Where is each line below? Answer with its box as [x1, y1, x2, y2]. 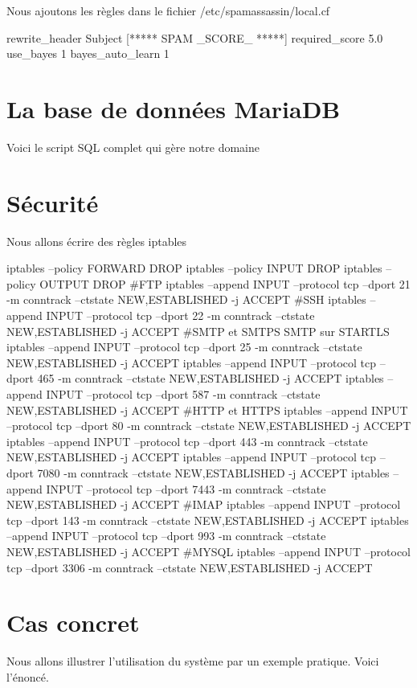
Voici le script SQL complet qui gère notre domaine [6, 138, 260, 155]
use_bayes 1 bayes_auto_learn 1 [6, 45, 170, 62]
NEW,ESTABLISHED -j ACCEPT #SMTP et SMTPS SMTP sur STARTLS [6, 322, 390, 339]
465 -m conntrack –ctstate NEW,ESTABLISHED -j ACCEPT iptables [37, 370, 384, 387]
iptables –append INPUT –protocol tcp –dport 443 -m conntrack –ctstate [6, 432, 368, 449]
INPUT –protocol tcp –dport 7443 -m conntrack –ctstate [46, 480, 326, 497]
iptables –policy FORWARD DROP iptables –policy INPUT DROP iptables [6, 260, 382, 276]
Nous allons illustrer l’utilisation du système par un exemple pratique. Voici [6, 653, 379, 670]
